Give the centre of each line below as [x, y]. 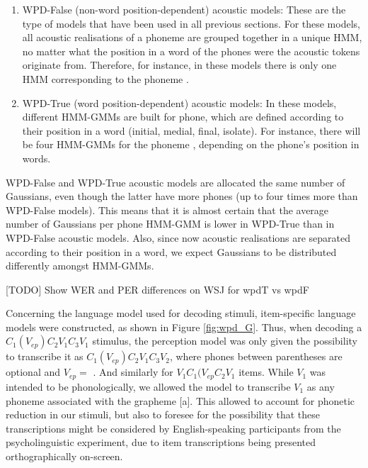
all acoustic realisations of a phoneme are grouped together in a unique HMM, [192, 37]
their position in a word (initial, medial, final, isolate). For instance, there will [191, 130]
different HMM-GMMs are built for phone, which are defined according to [183, 117]
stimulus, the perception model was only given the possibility [225, 341]
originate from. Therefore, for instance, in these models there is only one [179, 65]
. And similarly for [133, 372]
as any [321, 386]
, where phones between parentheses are [256, 356]
